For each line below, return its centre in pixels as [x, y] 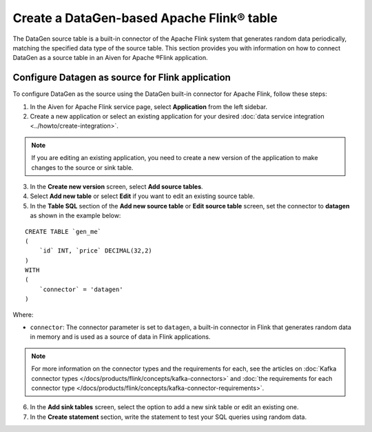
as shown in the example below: [75, 216]
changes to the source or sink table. [82, 167]
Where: [23, 315]
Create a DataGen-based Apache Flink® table [145, 18]
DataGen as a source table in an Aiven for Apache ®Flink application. [110, 58]
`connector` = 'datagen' [81, 289]
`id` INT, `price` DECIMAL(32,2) [96, 251]
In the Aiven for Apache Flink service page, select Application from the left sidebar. [149, 106]
